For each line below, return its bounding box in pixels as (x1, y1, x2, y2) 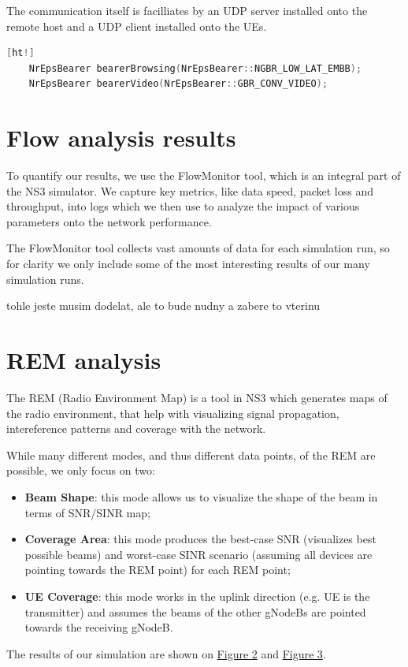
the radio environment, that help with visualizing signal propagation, (6, 404, 339, 421)
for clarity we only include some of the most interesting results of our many (6, 255, 370, 272)
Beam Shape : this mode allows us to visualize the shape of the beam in (24, 488, 378, 505)
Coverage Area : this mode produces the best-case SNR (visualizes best (24, 531, 376, 547)
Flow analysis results (6, 121, 236, 154)
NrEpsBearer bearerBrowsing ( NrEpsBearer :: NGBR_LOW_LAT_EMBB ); (28, 62, 362, 74)
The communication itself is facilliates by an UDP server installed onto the (6, 2, 368, 18)
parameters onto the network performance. (6, 213, 212, 229)
